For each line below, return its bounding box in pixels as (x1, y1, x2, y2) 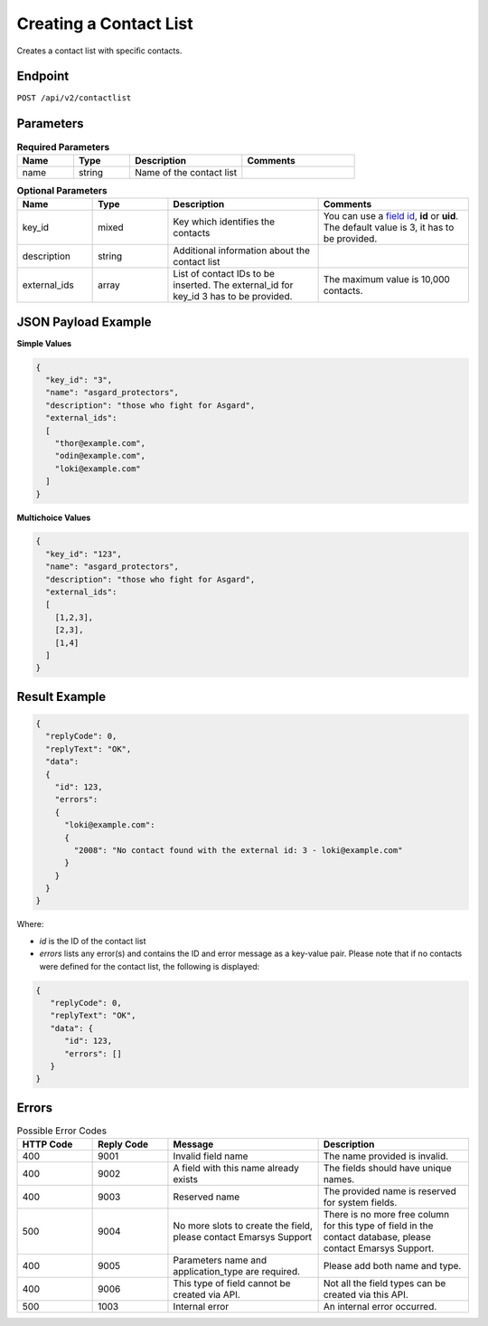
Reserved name (173, 1190, 240, 1203)
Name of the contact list (135, 166, 238, 178)
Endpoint (16, 69, 70, 84)
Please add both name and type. (323, 1260, 462, 1273)
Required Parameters (16, 140, 110, 153)
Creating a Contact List (16, 14, 193, 33)
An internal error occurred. (323, 1301, 437, 1313)
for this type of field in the (323, 1219, 434, 1232)
